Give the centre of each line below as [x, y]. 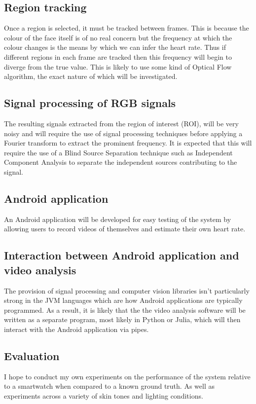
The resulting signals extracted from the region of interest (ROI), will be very [121, 123]
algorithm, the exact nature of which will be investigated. [91, 76]
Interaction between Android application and [122, 255]
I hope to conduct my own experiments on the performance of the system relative [127, 376]
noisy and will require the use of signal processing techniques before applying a [123, 133]
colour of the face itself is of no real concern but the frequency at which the [118, 37]
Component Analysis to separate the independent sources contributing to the [121, 162]
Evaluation [32, 355]
